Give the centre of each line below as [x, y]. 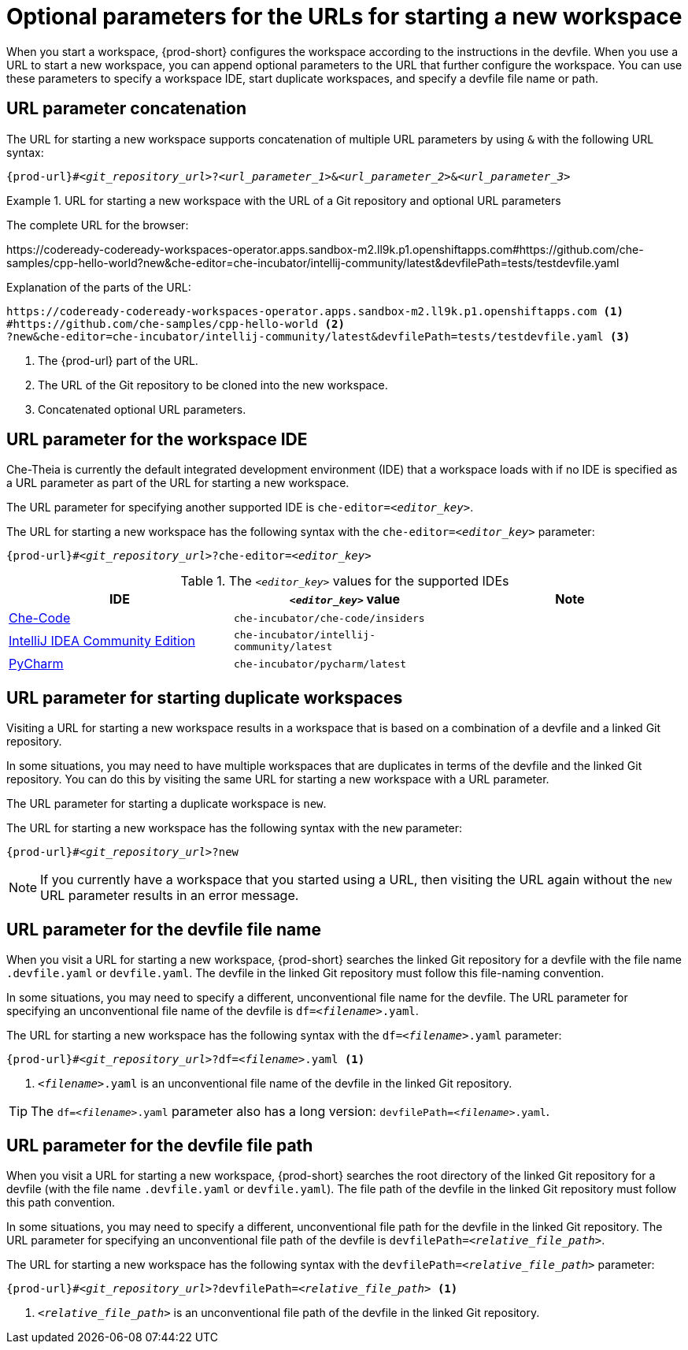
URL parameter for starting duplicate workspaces [205, 697]
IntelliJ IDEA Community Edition [102, 641]
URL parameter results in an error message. [170, 896]
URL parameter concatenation [126, 109]
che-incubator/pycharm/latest [320, 664]
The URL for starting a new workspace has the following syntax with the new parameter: [235, 828]
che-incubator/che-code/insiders [329, 618]
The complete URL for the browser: [98, 225]
